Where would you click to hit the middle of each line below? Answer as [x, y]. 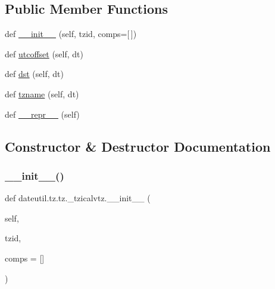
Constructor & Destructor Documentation [138, 146]
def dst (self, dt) [34, 74]
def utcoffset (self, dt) [44, 53]
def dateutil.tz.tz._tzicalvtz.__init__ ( [78, 198]
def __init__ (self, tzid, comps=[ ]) [71, 34]
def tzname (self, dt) [42, 93]
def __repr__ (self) [42, 114]
